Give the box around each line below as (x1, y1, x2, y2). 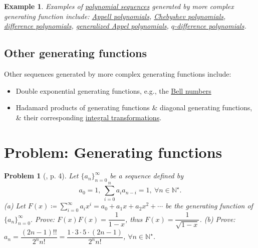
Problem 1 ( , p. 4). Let (4, 170, 79, 181)
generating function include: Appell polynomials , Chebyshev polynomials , (4, 11, 226, 21)
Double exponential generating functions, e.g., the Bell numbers (16, 85, 211, 96)
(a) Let (4, 200, 26, 211)
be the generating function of (165, 200, 253, 211)
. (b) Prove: (199, 213, 235, 224)
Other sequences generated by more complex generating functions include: (4, 68, 231, 79)
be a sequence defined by (110, 170, 184, 181)
